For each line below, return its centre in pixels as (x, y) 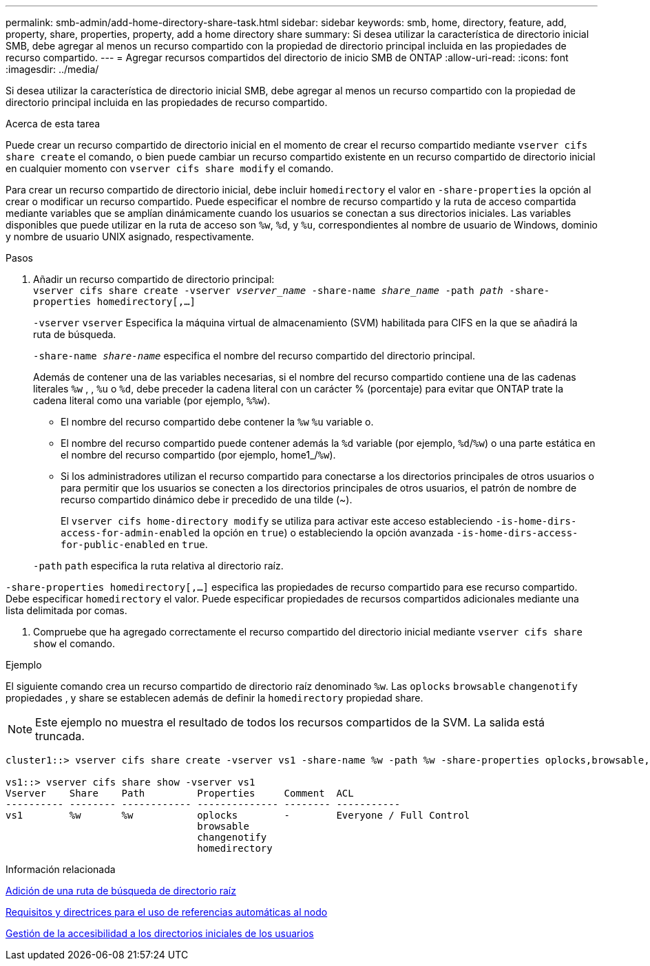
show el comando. (74, 643)
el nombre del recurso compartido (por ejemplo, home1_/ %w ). (198, 455)
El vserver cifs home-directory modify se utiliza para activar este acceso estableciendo (277, 521)
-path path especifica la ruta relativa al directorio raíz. (158, 566)
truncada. (60, 736)
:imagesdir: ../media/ (52, 69)
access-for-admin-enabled (130, 533)
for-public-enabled (113, 545)
